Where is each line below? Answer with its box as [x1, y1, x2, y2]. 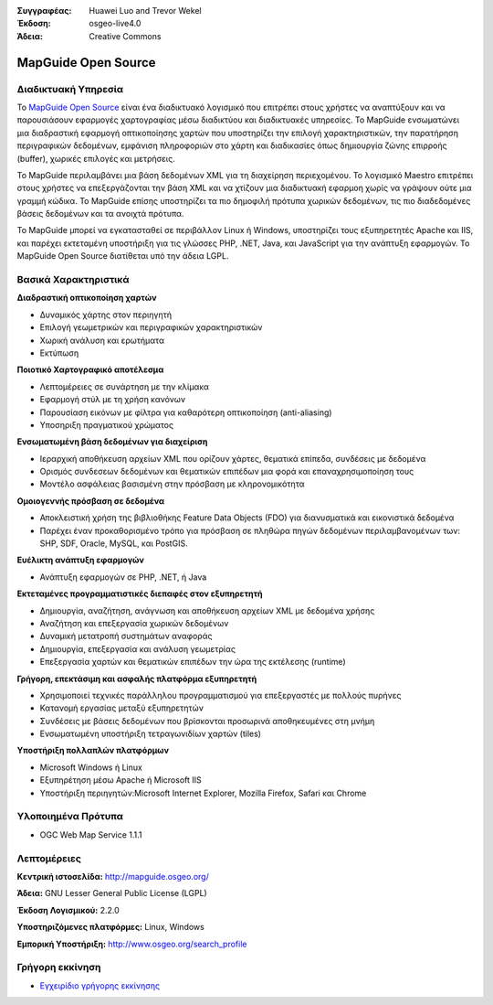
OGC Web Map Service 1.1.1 [39, 829, 142, 840]
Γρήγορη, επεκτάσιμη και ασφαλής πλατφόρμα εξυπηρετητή [16, 673, 257, 684]
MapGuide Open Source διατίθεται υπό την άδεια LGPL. [16, 251, 229, 262]
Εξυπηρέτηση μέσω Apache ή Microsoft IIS [39, 775, 203, 786]
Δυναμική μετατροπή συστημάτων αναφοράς [39, 631, 213, 642]
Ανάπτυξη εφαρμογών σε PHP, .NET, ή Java [39, 572, 207, 583]
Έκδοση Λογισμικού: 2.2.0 [16, 904, 121, 915]
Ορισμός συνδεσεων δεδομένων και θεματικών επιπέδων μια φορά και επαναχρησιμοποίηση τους [39, 466, 414, 477]
